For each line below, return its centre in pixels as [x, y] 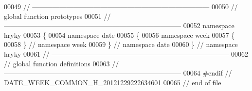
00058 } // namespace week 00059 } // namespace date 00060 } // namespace [121, 44]
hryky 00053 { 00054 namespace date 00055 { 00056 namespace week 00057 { [119, 35]
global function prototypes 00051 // [57, 16]
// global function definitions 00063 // [62, 63]
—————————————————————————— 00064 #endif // [118, 73]
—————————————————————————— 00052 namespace [119, 25]
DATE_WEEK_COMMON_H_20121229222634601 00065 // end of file [113, 82]
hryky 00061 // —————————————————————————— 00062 [126, 53]
